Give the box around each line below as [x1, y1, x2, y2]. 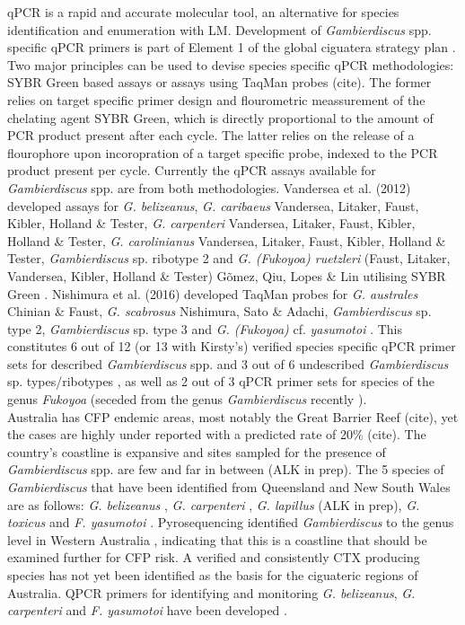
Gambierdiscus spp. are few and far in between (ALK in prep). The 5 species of [7, 460, 444, 479]
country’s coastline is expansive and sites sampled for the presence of [7, 442, 386, 461]
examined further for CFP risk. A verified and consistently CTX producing [7, 548, 420, 567]
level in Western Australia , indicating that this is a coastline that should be [7, 530, 427, 549]
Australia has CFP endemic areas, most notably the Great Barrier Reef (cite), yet [7, 407, 459, 426]
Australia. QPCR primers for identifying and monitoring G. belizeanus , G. [7, 583, 416, 602]
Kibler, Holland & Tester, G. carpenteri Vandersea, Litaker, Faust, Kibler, [7, 214, 416, 233]
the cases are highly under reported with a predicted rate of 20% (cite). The [7, 425, 426, 444]
